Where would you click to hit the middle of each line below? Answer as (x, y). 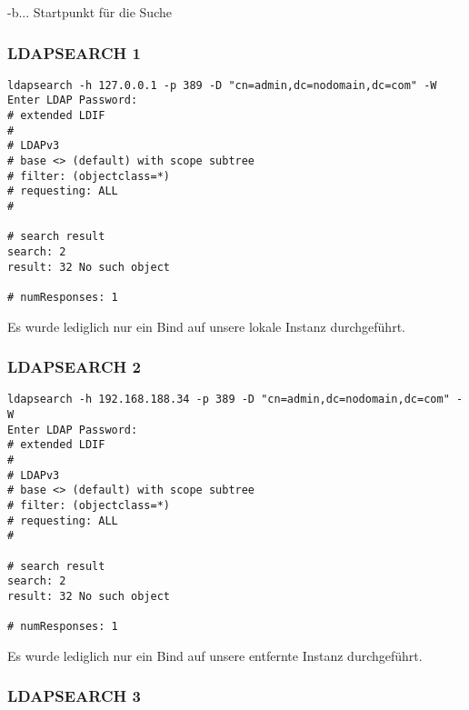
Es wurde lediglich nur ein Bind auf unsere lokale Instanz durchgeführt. (206, 326)
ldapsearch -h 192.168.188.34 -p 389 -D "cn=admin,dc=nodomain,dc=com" (229, 400)
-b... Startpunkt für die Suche (90, 12)
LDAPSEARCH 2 (74, 367)
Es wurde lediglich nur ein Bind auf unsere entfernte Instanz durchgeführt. (215, 655)
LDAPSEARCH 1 (74, 52)
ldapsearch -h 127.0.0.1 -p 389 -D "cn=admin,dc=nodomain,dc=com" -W (222, 85)
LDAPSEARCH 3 (74, 696)
